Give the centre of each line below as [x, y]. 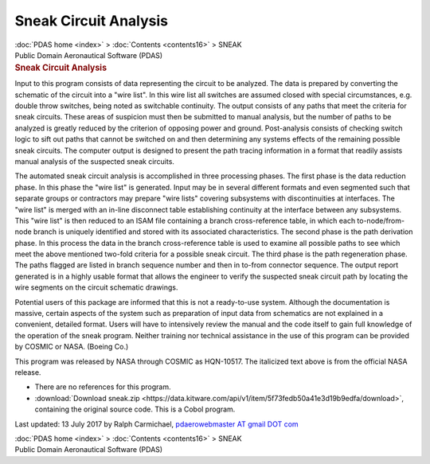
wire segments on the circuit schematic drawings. [96, 287]
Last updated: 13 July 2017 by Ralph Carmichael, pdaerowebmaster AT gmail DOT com [156, 424]
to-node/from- [381, 220]
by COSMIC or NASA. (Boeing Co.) [72, 347]
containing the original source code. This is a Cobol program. [135, 409]
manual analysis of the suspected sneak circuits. [95, 161]
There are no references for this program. [103, 387]
